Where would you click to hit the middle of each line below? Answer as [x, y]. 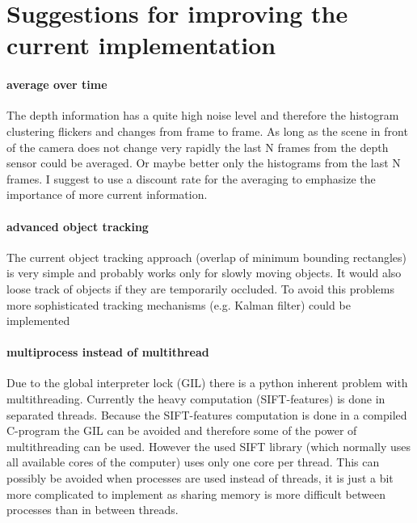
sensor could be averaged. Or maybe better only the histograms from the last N [204, 163]
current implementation [141, 45]
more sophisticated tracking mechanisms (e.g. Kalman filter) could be [179, 304]
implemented [38, 321]
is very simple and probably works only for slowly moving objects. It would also [204, 273]
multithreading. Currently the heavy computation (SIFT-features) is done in [196, 399]
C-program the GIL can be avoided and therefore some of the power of [182, 430]
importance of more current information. [107, 194]
